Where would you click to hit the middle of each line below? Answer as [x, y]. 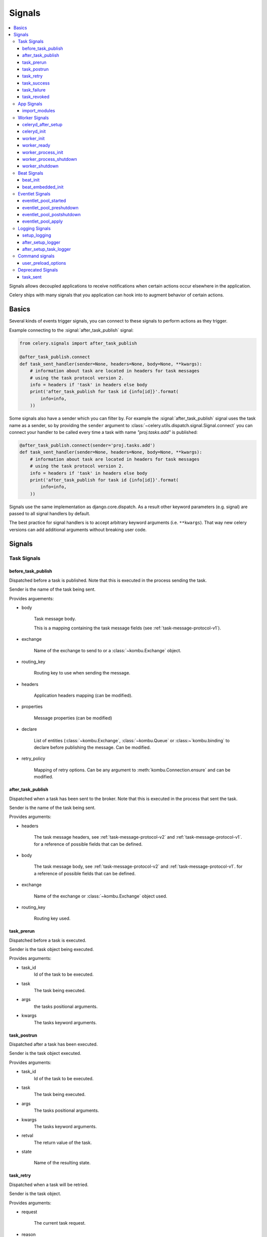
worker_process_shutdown [50, 159]
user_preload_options [44, 263]
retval [27, 1136]
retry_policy [33, 759]
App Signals [30, 103]
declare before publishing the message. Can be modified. [92, 748]
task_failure [34, 90]
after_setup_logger [42, 242]
